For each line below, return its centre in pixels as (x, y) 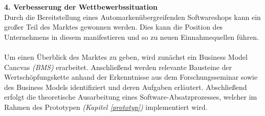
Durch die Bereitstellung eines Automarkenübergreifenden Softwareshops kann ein (132, 17)
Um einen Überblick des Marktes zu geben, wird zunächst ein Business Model (126, 56)
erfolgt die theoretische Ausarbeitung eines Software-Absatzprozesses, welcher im (131, 97)
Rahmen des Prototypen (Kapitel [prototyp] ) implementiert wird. (106, 107)
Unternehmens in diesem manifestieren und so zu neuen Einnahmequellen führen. (132, 37)
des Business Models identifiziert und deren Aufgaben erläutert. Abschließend (126, 87)
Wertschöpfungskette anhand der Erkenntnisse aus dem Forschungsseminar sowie (131, 77)
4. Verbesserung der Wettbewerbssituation (81, 7)
